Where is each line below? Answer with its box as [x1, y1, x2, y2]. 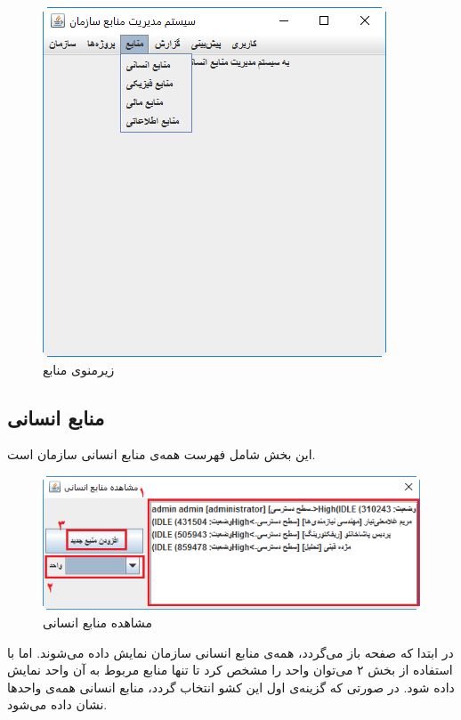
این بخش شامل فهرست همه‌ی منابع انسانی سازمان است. [7, 445, 316, 464]
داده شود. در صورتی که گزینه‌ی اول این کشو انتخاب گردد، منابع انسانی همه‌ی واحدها [7, 677, 455, 696]
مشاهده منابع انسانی [43, 612, 153, 631]
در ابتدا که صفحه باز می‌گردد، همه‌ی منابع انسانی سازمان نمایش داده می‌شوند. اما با [7, 643, 454, 661]
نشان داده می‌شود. [7, 695, 108, 714]
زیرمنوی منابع [43, 360, 115, 378]
